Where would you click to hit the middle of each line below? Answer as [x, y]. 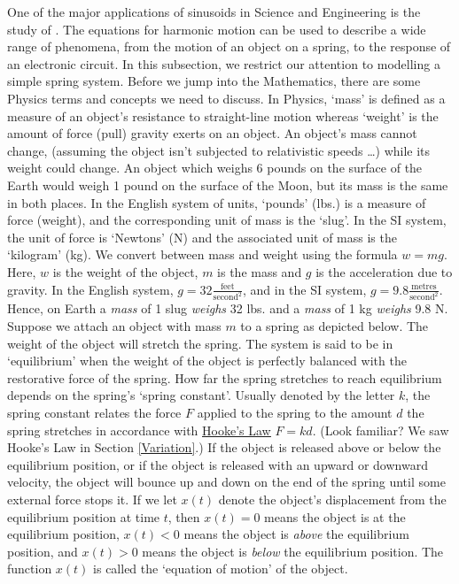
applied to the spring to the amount [295, 412]
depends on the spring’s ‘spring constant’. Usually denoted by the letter [201, 395]
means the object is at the [335, 516]
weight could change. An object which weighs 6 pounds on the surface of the [215, 168]
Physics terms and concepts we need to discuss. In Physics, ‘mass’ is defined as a [226, 98]
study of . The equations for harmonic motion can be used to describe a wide [217, 29]
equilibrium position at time [84, 516]
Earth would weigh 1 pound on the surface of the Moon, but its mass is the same [228, 184]
